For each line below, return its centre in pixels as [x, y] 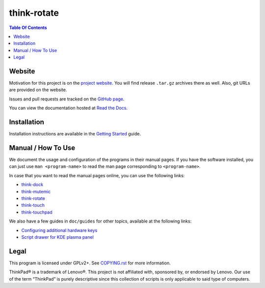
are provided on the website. [38, 90]
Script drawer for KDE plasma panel [58, 237]
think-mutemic [36, 192]
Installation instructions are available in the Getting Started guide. [75, 134]
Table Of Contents [28, 28]
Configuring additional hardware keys [59, 230]
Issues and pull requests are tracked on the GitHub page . [67, 99]
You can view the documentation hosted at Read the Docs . [68, 108]
